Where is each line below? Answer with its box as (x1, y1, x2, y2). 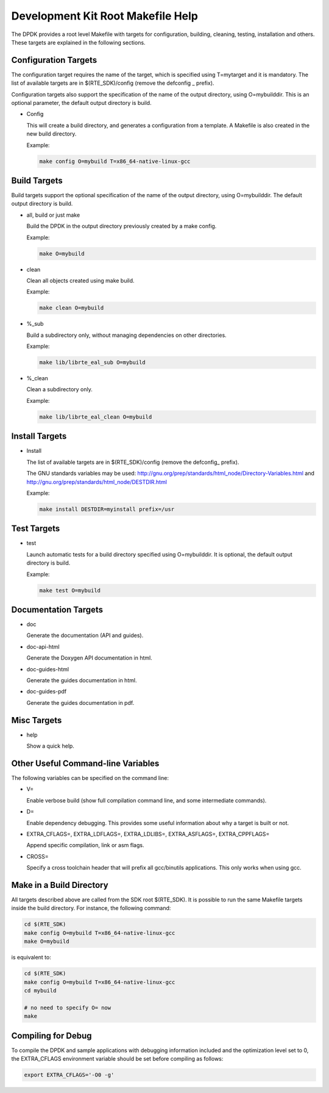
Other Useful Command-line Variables (11, 758, 160, 768)
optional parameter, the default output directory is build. (11, 99, 152, 107)
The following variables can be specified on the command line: (11, 774, 169, 781)
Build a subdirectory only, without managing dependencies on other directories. (26, 331, 227, 339)
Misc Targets (11, 715, 62, 726)
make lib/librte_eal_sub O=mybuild (39, 359, 146, 366)
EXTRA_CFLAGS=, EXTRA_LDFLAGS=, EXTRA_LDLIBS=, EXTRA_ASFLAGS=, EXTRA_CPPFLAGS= (26, 830, 270, 837)
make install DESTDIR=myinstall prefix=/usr (39, 505, 175, 513)
